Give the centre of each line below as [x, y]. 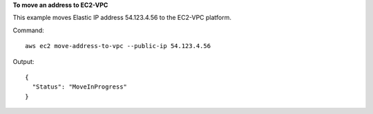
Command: [28, 30]
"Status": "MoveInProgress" [80, 87]
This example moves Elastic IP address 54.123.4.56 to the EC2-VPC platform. [122, 18]
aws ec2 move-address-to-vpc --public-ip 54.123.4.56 [118, 46]
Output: [23, 61]
